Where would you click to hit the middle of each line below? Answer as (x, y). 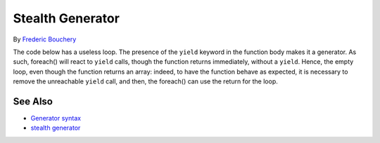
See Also (33, 101)
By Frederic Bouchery (45, 39)
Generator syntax (56, 118)
